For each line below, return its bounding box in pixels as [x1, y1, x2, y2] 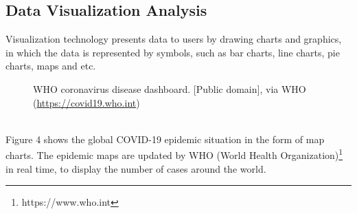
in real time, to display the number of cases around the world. [5, 161, 266, 175]
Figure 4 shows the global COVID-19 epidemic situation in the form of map [5, 131, 325, 146]
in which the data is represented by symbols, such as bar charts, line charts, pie [5, 45, 340, 59]
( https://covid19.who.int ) [33, 95, 140, 109]
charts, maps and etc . [5, 58, 96, 73]
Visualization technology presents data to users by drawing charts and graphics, [5, 32, 342, 46]
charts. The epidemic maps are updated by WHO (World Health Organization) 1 [5, 146, 343, 162]
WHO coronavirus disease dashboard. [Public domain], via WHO [33, 81, 306, 96]
